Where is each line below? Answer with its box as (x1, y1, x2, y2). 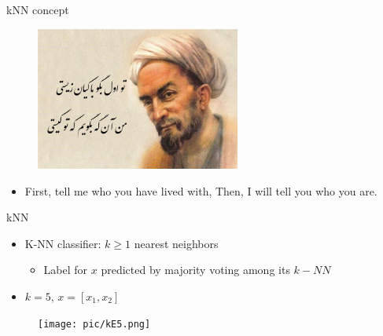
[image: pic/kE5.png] (38, 318, 151, 330)
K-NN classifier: (24, 235, 101, 251)
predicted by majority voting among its (101, 261, 290, 278)
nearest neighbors (134, 235, 219, 251)
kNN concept (6, 2, 69, 17)
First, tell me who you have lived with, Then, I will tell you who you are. (24, 182, 377, 199)
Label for (43, 261, 88, 278)
